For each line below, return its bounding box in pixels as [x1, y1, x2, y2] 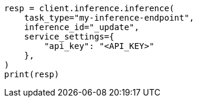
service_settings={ [24, 32, 115, 41]
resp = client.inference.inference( [4, 4, 174, 13]
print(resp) [4, 70, 59, 79]
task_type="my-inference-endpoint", [24, 13, 195, 22]
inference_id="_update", [24, 22, 139, 32]
